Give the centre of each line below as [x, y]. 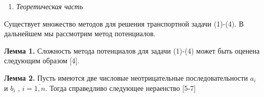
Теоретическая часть [50, 6]
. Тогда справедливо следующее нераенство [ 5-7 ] [121, 88]
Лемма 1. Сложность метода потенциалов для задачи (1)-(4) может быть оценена [132, 50]
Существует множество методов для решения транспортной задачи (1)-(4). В [124, 23]
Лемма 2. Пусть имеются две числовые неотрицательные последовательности [126, 77]
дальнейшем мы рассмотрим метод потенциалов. [80, 33]
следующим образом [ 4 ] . [42, 60]
